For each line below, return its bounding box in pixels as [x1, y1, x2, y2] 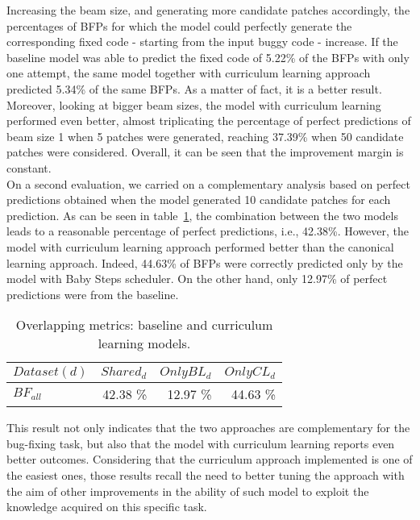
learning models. [98, 334, 191, 353]
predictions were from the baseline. [6, 285, 179, 302]
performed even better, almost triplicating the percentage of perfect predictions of [6, 112, 411, 129]
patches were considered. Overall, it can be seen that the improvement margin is [6, 144, 404, 160]
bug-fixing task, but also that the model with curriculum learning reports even [6, 435, 395, 451]
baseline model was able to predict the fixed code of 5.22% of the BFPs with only [6, 48, 410, 65]
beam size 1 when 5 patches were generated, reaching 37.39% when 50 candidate [6, 127, 404, 144]
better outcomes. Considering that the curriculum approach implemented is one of [6, 451, 413, 468]
